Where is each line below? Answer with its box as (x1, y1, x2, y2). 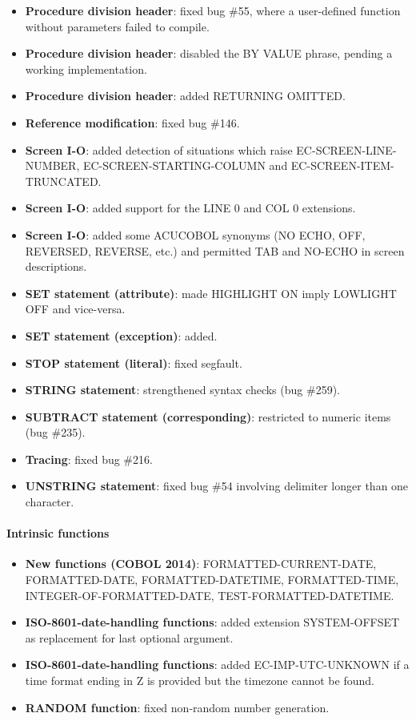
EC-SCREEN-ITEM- (290, 157, 394, 174)
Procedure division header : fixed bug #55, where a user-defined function (25, 2, 401, 18)
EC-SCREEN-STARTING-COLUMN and (82, 157, 288, 174)
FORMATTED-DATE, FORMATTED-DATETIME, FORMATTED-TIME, (25, 571, 399, 588)
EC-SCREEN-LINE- (296, 141, 397, 158)
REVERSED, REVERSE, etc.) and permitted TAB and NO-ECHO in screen (25, 242, 405, 259)
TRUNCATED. (25, 172, 102, 189)
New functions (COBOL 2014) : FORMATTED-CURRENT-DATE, (25, 555, 377, 572)
